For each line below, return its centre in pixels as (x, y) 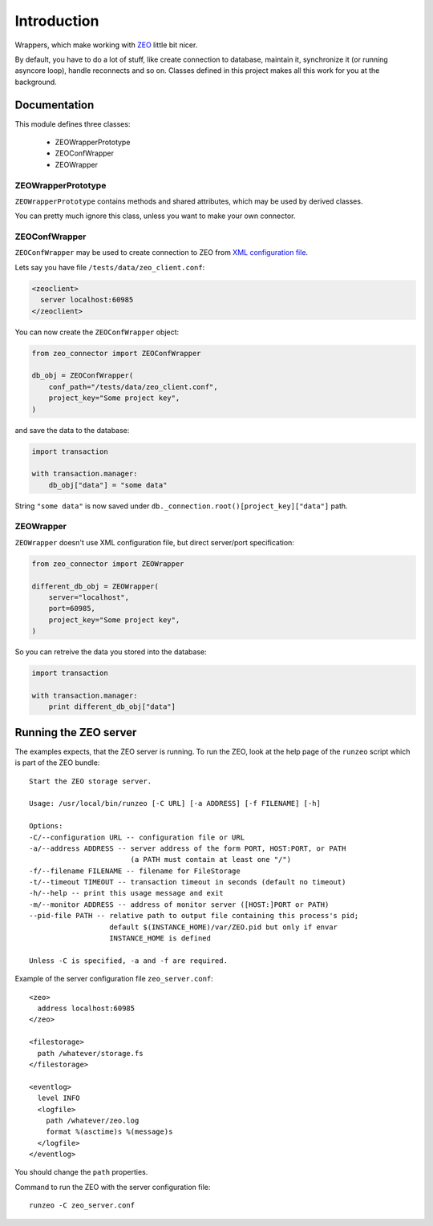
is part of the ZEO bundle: (57, 763)
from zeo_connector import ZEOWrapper (108, 564)
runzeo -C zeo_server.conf (82, 1206)
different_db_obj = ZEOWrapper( (95, 586)
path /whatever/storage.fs (90, 1053)
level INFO (59, 1098)
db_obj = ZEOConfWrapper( (83, 376)
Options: (46, 826)
